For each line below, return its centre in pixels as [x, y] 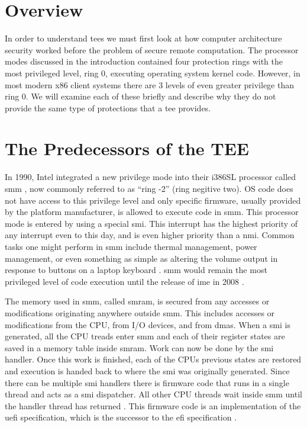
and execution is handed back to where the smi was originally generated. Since [147, 370]
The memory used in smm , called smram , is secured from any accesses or [137, 301]
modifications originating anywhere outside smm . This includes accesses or [140, 312]
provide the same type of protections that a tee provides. [108, 107]
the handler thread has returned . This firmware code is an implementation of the [153, 405]
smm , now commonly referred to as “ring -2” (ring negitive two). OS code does [149, 188]
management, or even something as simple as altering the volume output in [141, 258]
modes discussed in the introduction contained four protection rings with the [144, 61]
